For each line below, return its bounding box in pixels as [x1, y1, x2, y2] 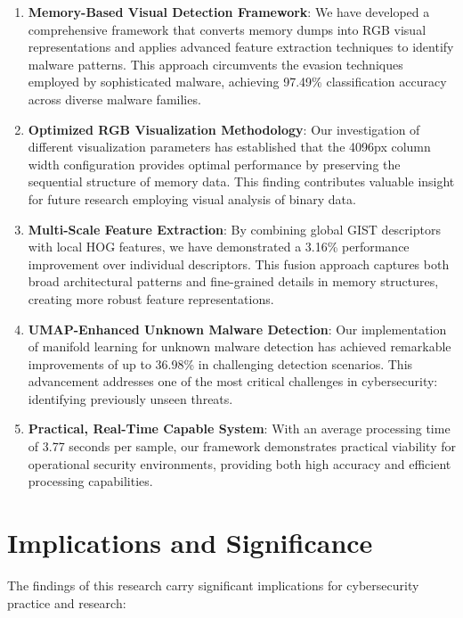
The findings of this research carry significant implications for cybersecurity [7, 575, 419, 594]
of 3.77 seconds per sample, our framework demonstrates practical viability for [28, 437, 456, 456]
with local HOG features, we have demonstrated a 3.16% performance [28, 237, 410, 256]
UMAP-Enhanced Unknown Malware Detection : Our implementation [28, 319, 447, 338]
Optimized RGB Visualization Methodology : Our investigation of [28, 119, 420, 138]
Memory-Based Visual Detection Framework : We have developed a [28, 3, 430, 21]
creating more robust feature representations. [28, 289, 274, 308]
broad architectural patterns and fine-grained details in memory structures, [28, 272, 439, 291]
